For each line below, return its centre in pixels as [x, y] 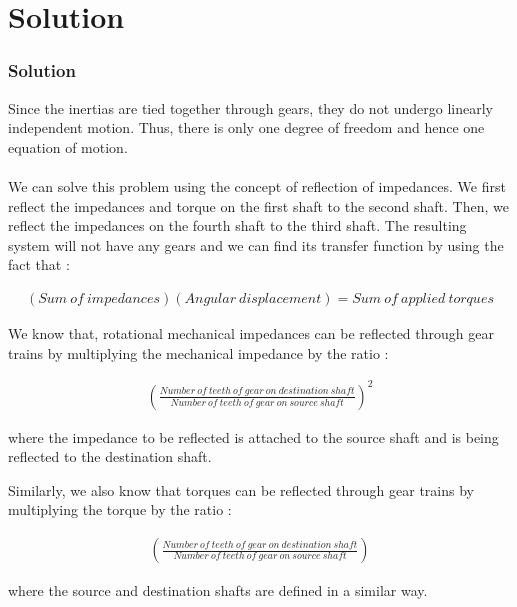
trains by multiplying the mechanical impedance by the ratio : [198, 352]
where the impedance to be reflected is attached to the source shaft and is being [253, 436]
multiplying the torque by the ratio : [120, 509]
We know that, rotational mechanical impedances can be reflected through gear [251, 332]
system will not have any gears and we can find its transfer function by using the [256, 244]
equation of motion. [68, 146]
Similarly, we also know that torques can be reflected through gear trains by [241, 489]
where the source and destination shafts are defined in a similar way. [218, 590]
